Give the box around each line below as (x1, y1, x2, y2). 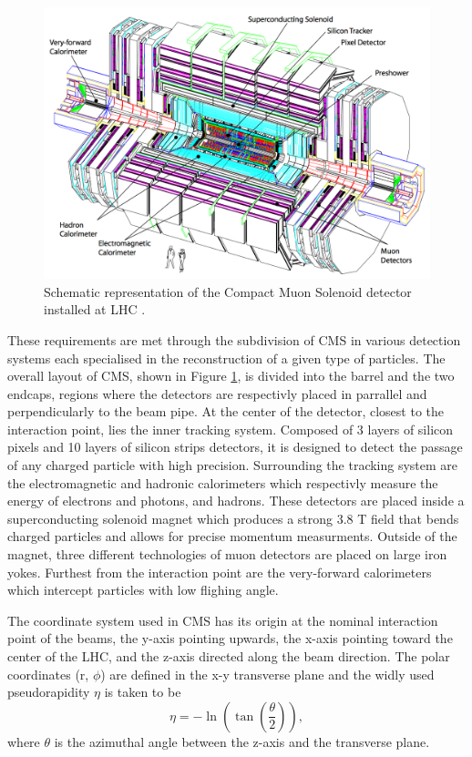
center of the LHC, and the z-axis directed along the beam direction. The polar (7, 647, 450, 665)
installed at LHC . (44, 300, 146, 319)
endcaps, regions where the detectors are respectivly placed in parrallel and (7, 384, 427, 403)
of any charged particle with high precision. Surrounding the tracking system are (7, 455, 458, 475)
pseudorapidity (7, 682, 90, 701)
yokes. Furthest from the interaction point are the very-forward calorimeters (7, 562, 432, 581)
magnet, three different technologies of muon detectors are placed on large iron (7, 545, 447, 564)
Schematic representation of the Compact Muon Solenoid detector (44, 281, 412, 301)
